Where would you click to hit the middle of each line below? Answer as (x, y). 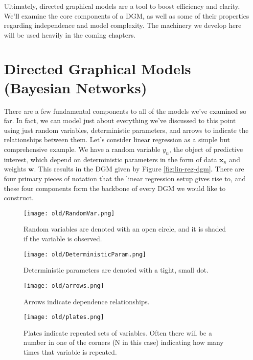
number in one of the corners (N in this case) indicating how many (124, 342)
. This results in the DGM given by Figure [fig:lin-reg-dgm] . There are (139, 169)
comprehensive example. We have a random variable (82, 149)
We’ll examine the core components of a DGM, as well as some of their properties (126, 15)
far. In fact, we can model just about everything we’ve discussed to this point (120, 120)
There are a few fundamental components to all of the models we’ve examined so (125, 111)
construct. (19, 198)
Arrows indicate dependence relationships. (87, 301)
